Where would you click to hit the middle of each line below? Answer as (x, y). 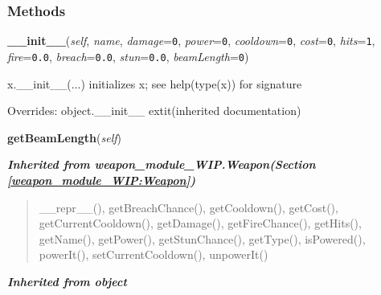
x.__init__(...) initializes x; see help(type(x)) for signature (155, 83)
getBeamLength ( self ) (64, 137)
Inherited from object (67, 281)
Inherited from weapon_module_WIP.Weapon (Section (162, 164)
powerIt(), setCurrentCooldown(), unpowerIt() (154, 254)
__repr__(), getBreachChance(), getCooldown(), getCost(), (188, 207)
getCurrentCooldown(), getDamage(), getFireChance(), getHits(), (200, 223)
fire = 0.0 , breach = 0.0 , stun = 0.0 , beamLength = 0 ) (128, 56)
